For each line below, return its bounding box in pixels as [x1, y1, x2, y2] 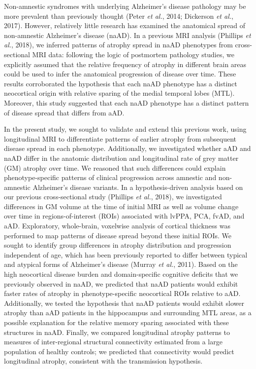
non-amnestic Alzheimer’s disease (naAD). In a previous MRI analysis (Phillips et [4, 30, 251, 40]
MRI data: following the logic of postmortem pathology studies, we [32, 49, 234, 59]
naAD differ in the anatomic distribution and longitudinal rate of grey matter [4, 152, 239, 163]
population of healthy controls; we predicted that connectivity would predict [4, 346, 234, 356]
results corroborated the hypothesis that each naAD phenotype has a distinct [4, 78, 237, 88]
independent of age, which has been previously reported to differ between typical [4, 249, 248, 259]
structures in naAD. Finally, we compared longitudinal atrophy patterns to [4, 327, 230, 337]
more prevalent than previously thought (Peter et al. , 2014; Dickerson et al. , [4, 10, 233, 21]
